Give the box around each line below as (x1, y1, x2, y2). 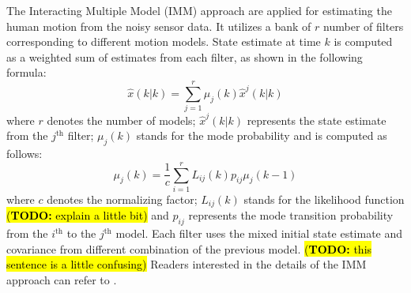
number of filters (323, 17, 404, 34)
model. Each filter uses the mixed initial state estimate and (115, 225, 403, 242)
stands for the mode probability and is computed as (136, 127, 387, 144)
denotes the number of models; (47, 111, 196, 128)
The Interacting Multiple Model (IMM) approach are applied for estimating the (6, 2, 392, 18)
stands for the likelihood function (243, 190, 405, 207)
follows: (6, 145, 43, 162)
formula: (6, 64, 47, 81)
